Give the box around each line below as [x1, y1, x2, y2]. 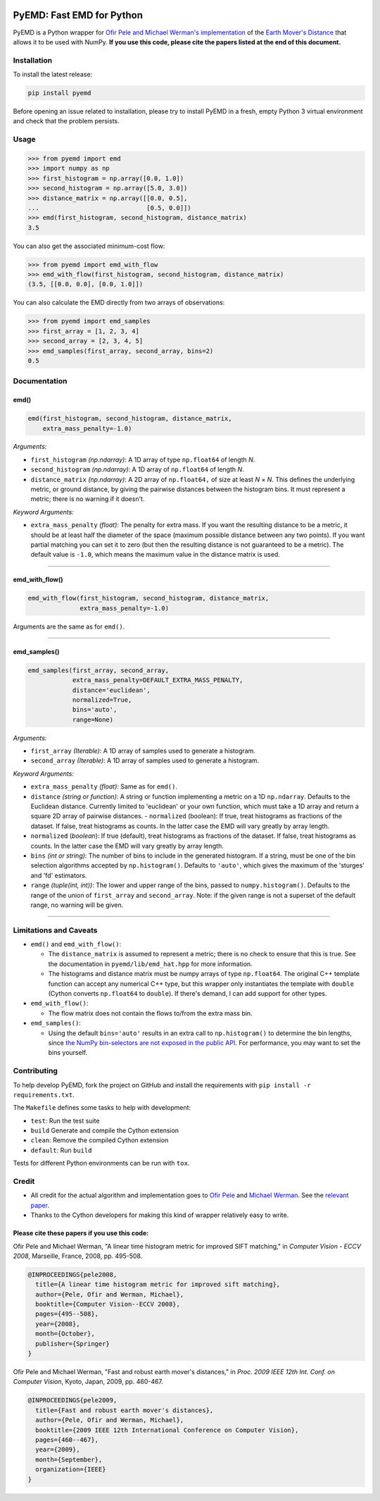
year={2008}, [35, 1320, 80, 1328]
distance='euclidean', [72, 686, 151, 694]
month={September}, [35, 1455, 103, 1464]
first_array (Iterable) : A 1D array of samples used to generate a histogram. [30, 747, 256, 755]
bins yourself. [48, 1049, 88, 1057]
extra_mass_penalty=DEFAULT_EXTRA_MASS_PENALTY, [72, 677, 243, 684]
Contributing [13, 1066, 58, 1076]
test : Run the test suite [30, 1116, 100, 1125]
